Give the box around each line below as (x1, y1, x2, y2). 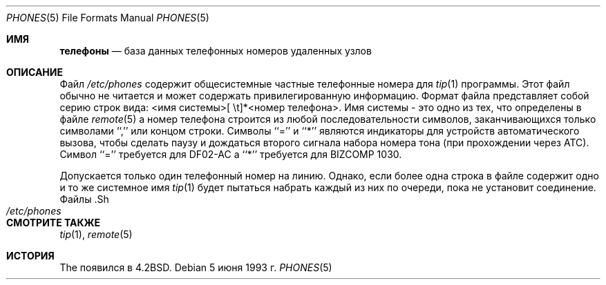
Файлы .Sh (59, 193, 109, 205)
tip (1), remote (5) (59, 228, 133, 240)
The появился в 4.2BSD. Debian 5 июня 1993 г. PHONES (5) (59, 262, 332, 273)
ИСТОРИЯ (6, 250, 55, 262)
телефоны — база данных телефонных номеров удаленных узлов (59, 45, 372, 57)
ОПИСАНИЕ (6, 66, 63, 78)
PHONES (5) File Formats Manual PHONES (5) (6, 12, 209, 23)
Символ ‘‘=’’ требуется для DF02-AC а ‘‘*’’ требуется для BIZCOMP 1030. (59, 148, 402, 160)
